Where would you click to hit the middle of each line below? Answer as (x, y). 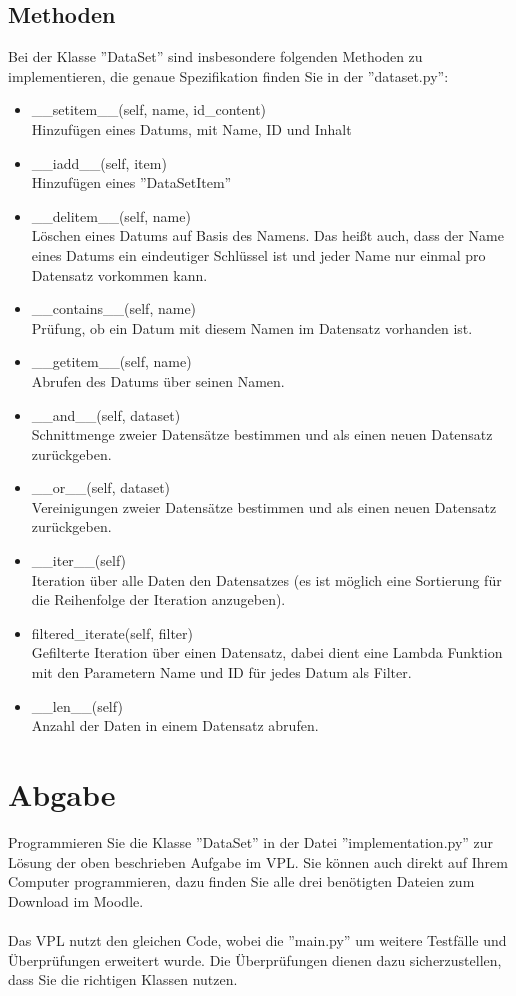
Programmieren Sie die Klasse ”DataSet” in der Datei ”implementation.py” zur (251, 841)
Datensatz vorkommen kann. (119, 274)
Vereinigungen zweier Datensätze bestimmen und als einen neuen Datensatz (264, 506)
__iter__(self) (79, 560)
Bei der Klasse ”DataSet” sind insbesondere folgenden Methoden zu (215, 56)
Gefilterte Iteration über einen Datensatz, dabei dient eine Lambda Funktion (267, 652)
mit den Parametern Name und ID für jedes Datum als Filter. (221, 672)
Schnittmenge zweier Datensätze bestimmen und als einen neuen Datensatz (262, 434)
